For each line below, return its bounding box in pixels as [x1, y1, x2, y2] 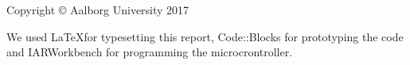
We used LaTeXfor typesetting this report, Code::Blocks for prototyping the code [6, 28, 404, 44]
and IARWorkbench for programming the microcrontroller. [6, 44, 293, 60]
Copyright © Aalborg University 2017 [6, 2, 189, 17]
